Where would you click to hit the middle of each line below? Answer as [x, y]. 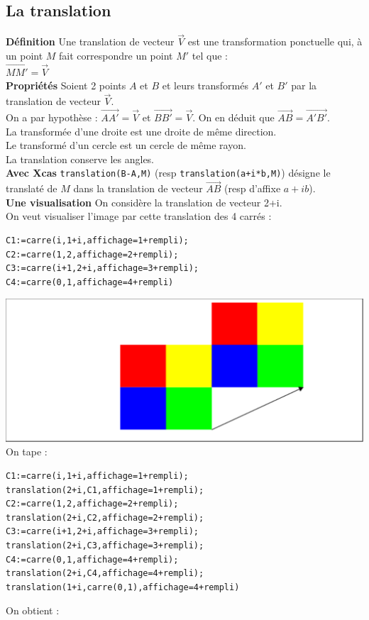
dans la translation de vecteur [138, 188]
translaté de [32, 188]
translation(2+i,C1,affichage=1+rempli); [105, 490]
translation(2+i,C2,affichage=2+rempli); [105, 517]
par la [304, 85]
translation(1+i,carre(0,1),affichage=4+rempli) [123, 587]
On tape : [27, 452]
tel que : [210, 56]
